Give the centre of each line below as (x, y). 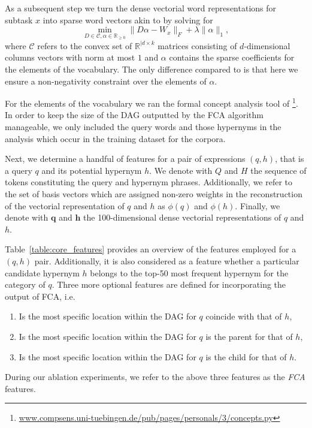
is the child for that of (246, 356)
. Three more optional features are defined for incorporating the (169, 284)
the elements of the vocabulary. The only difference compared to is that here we (152, 69)
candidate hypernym (42, 272)
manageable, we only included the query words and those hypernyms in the (143, 127)
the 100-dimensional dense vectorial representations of (182, 217)
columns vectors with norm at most (70, 57)
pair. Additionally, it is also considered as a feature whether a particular (167, 260)
